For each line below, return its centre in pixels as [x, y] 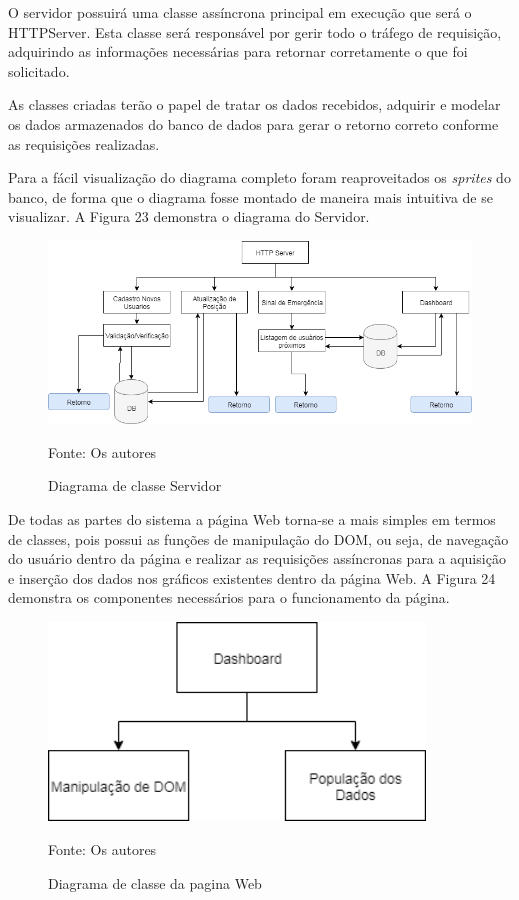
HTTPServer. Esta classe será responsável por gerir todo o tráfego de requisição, [255, 31]
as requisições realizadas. [84, 143]
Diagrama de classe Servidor [135, 485]
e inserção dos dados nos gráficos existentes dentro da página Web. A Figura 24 [252, 577]
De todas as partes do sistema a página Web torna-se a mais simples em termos [252, 518]
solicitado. [39, 70]
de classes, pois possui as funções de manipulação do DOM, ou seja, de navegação [258, 538]
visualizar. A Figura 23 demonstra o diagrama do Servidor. [189, 216]
